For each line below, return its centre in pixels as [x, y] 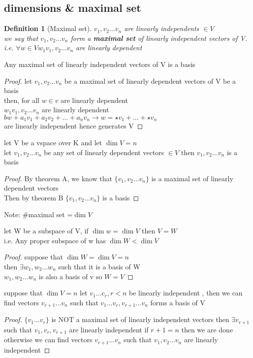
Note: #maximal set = [38, 214]
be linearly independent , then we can [186, 293]
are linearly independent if [109, 329]
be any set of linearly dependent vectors [104, 152]
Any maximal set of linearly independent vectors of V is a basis [100, 64]
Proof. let [18, 81]
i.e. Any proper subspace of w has [55, 240]
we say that [21, 38]
